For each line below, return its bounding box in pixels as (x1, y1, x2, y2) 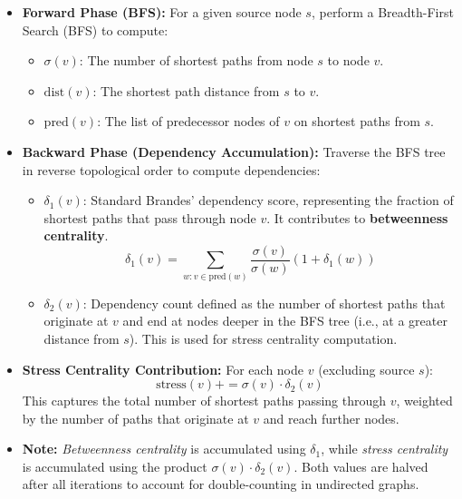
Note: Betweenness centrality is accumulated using (22, 439, 306, 458)
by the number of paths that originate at (22, 408, 249, 427)
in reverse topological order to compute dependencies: (22, 160, 321, 179)
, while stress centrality (321, 439, 448, 458)
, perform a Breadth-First (311, 3, 454, 21)
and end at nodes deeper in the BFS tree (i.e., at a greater (122, 311, 448, 330)
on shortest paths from (294, 112, 420, 131)
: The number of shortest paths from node (79, 51, 313, 70)
